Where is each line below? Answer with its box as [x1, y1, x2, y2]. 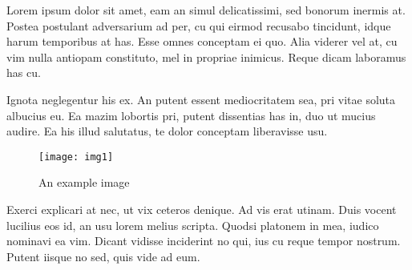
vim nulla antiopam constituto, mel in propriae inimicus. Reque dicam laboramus [6, 48, 406, 65]
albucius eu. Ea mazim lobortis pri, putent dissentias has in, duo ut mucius [6, 107, 376, 123]
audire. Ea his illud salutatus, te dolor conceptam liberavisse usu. [6, 123, 328, 139]
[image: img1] [38, 151, 114, 163]
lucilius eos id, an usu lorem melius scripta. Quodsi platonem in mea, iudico [6, 216, 379, 233]
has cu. [6, 64, 41, 81]
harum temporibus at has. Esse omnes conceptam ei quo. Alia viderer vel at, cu [6, 33, 398, 50]
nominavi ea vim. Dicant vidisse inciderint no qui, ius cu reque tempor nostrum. [6, 232, 401, 249]
